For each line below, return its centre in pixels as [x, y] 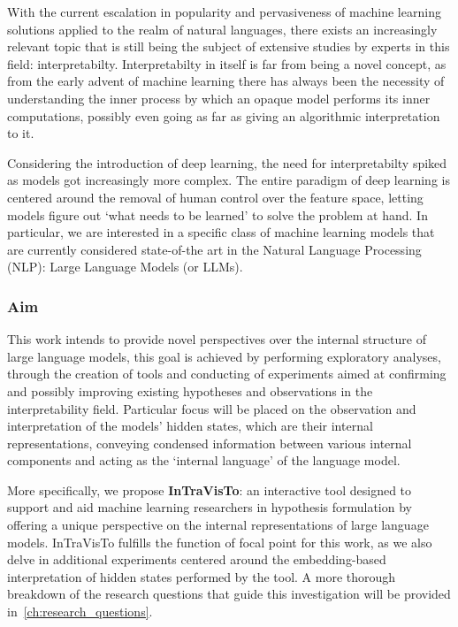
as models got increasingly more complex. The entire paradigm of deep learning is [229, 180]
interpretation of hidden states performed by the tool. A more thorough [202, 576]
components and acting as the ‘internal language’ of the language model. [204, 460]
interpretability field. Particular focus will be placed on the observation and [212, 408]
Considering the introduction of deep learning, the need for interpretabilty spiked [227, 162]
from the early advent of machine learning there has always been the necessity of [226, 81]
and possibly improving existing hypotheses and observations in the [190, 390]
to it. [21, 133]
